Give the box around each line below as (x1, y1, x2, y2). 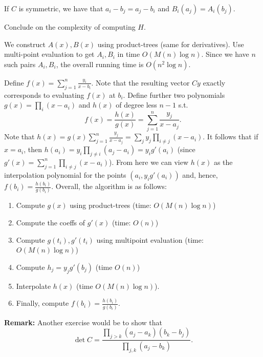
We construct (4, 38, 46, 49)
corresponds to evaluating (4, 89, 84, 100)
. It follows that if (203, 131, 258, 142)
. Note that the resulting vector (91, 77, 190, 88)
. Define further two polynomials (123, 89, 225, 100)
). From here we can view (108, 156, 188, 167)
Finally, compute (16, 298, 69, 308)
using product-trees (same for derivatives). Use (97, 38, 244, 49)
